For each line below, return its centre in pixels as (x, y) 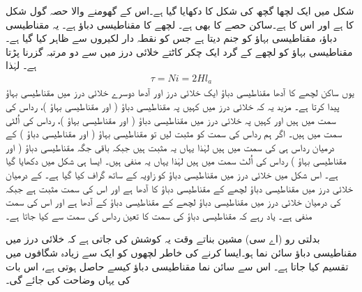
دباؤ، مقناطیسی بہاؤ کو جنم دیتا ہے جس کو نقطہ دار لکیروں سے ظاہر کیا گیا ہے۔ (171, 38)
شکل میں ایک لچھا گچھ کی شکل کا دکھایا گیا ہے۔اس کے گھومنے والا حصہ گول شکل (180, 10)
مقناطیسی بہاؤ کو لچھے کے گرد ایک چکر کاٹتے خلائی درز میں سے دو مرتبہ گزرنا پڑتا (179, 51)
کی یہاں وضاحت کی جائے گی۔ (68, 280)
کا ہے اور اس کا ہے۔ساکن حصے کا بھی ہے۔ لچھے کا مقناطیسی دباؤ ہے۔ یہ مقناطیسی (180, 24)
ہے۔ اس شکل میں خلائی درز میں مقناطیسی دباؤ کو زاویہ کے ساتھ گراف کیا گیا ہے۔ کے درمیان (172, 175)
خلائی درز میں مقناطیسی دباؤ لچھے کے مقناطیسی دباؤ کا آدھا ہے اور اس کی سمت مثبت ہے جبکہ (180, 188)
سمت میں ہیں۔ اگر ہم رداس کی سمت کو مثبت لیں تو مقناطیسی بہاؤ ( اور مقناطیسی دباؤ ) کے (174, 133)
